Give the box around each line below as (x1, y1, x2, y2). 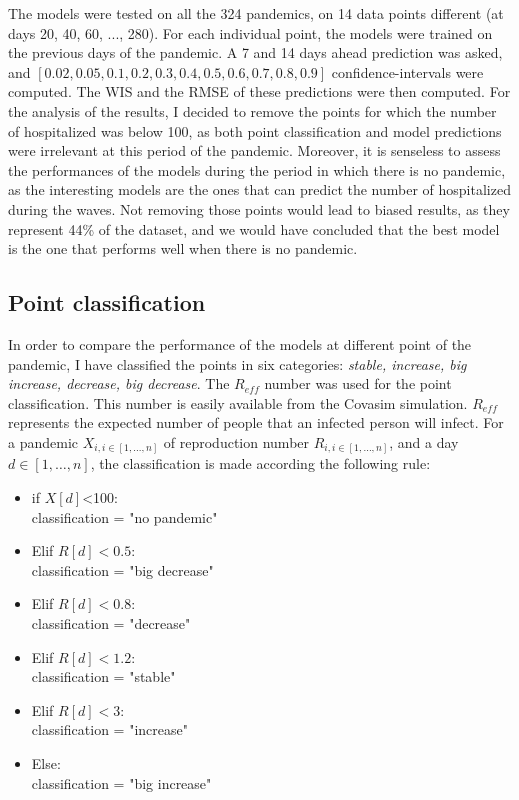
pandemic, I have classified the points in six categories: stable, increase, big (8, 353, 467, 374)
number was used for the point (264, 373, 452, 394)
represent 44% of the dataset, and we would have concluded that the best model (8, 218, 500, 239)
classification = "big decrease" (31, 559, 214, 580)
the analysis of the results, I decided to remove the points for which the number (8, 100, 497, 121)
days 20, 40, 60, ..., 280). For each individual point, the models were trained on (8, 22, 493, 43)
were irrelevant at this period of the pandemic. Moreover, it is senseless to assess (8, 140, 501, 161)
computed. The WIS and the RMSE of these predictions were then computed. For (8, 81, 511, 102)
